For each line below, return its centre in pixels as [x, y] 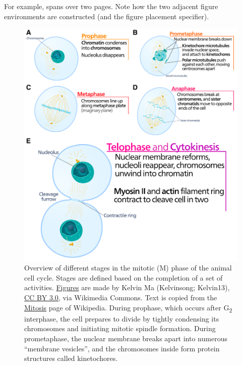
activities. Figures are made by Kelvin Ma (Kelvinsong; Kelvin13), [127, 287]
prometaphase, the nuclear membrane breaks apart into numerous [126, 338]
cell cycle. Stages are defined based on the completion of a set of [124, 277]
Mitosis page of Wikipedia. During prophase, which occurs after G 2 [128, 308]
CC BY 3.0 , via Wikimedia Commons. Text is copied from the [121, 298]
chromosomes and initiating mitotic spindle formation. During [120, 328]
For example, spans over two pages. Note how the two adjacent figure [111, 6]
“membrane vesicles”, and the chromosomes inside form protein [122, 348]
